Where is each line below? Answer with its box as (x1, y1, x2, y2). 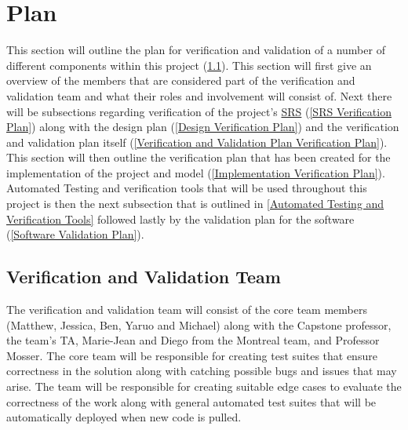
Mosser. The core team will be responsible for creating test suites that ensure (6, 347, 377, 363)
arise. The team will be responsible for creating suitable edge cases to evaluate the (6, 378, 402, 395)
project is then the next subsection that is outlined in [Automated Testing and (6, 195, 384, 212)
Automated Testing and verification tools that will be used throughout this (6, 180, 367, 196)
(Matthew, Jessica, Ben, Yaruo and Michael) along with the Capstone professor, (6, 316, 392, 333)
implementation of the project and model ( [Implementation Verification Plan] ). (6, 164, 385, 180)
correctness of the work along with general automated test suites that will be (6, 393, 377, 410)
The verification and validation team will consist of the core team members (6, 301, 367, 318)
